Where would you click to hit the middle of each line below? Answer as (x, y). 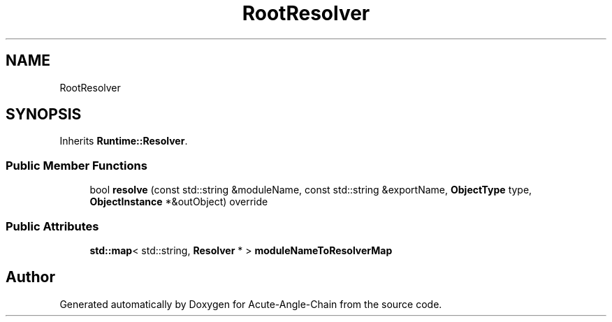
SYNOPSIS (44, 115)
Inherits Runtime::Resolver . (124, 141)
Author (30, 277)
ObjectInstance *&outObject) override (179, 202)
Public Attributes (52, 226)
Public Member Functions (76, 165)
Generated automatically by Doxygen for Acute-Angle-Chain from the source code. (251, 304)
